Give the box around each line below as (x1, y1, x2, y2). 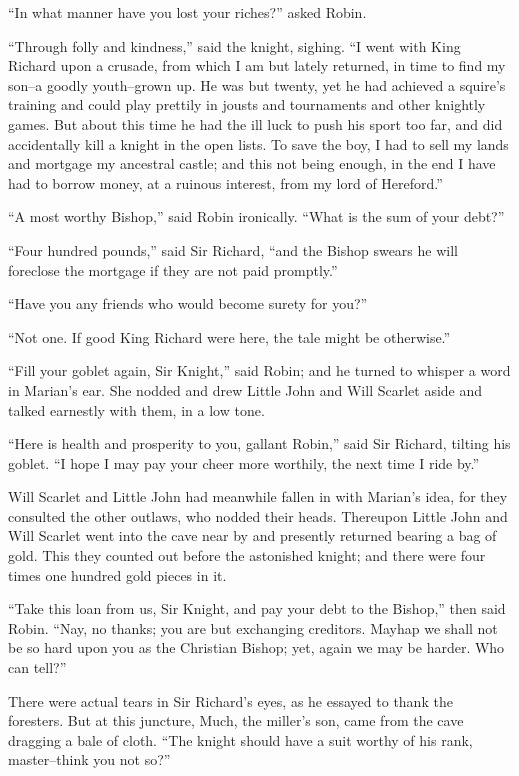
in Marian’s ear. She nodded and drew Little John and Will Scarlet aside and (8, 379, 483, 400)
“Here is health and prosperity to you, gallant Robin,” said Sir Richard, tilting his (8, 433, 511, 454)
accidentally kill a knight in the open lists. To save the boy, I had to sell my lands (8, 133, 509, 154)
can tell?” (8, 657, 67, 678)
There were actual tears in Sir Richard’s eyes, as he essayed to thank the (8, 690, 453, 711)
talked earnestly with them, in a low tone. (8, 399, 265, 420)
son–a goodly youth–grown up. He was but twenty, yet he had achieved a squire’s (8, 74, 506, 95)
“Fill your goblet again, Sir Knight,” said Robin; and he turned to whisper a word (8, 360, 511, 381)
